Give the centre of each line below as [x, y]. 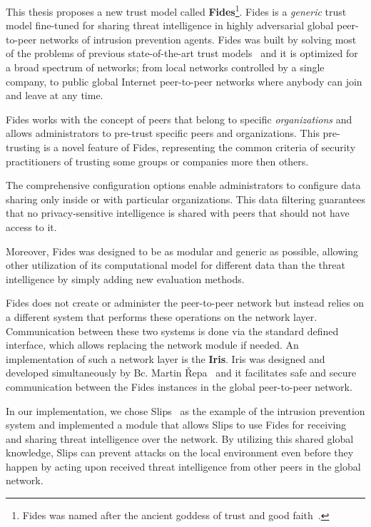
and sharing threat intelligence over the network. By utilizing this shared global [180, 438]
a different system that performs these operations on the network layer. [162, 316]
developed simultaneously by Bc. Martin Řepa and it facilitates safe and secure [181, 373]
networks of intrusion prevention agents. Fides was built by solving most [198, 39]
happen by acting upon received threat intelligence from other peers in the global [183, 466]
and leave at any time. [55, 95]
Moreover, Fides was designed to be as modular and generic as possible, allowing [182, 251]
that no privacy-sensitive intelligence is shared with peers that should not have [178, 213]
